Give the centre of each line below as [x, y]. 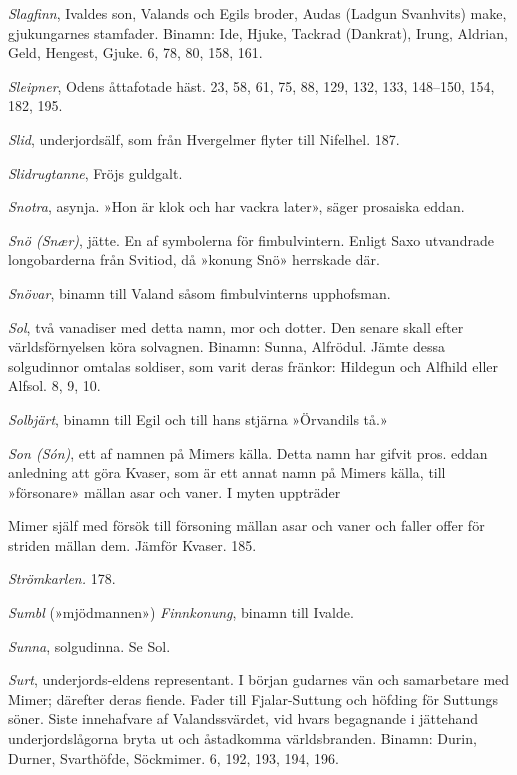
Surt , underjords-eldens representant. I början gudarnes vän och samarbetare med [259, 679]
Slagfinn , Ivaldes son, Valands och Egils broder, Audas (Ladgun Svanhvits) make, [257, 13]
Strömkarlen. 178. [62, 578]
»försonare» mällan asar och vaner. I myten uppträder [174, 491]
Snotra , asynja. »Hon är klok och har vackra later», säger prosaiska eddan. [236, 206]
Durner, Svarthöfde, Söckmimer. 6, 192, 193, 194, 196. [173, 757]
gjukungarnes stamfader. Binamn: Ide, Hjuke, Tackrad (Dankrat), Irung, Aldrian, [258, 32]
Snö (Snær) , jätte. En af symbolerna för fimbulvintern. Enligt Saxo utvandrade [251, 239]
